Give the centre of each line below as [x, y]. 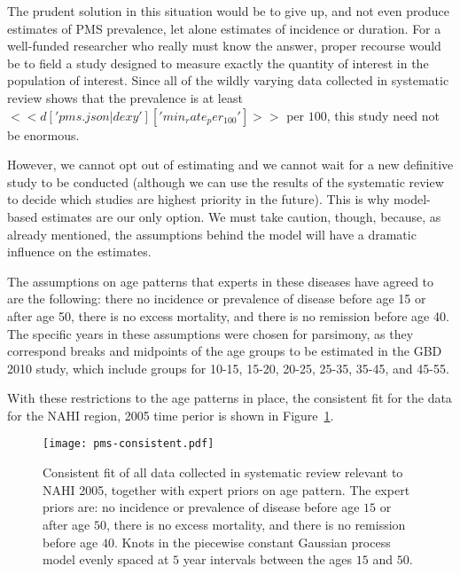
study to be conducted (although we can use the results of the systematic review [226, 181]
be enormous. [43, 134]
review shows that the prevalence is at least [125, 97]
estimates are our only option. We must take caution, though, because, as [241, 216]
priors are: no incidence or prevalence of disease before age [201, 507]
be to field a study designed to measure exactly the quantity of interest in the [218, 63]
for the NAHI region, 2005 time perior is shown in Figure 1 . [171, 415]
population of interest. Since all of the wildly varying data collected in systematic [228, 80]
